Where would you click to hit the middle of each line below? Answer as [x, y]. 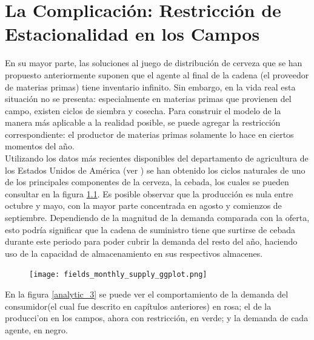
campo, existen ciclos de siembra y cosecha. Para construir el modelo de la [143, 110]
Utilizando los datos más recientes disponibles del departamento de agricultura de [157, 158]
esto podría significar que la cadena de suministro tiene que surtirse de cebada [150, 229]
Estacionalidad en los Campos [132, 34]
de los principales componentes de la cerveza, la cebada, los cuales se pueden [147, 182]
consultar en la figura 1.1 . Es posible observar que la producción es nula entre [149, 193]
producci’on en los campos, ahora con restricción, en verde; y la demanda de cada [157, 318]
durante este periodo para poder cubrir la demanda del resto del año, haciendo [151, 241]
